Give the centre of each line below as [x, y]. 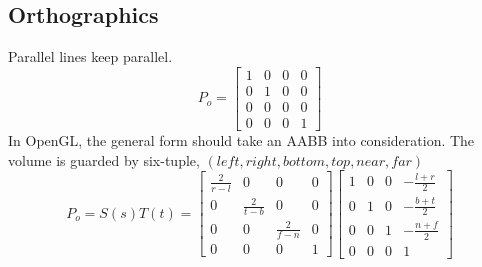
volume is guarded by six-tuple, [104, 159]
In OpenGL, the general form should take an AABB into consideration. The [241, 139]
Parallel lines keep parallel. [90, 56]
